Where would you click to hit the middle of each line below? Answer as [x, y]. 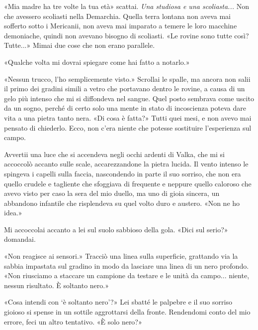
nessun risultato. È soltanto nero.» [56, 285]
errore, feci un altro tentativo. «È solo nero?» [73, 321]
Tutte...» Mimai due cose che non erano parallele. [80, 45]
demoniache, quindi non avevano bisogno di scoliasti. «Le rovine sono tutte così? [127, 35]
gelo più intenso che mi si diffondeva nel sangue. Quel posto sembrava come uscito [129, 98]
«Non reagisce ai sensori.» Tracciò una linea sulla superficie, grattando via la [121, 256]
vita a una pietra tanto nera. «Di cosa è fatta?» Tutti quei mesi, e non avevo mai [128, 117]
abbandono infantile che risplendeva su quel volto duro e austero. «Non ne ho [122, 203]
